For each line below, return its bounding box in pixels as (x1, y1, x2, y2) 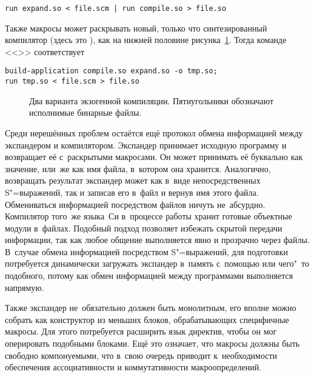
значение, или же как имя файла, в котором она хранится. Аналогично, (5, 162, 271, 175)
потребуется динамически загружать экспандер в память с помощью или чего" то (5, 257, 309, 270)
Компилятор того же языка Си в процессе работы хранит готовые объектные (5, 210, 292, 222)
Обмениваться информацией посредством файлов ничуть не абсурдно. (5, 198, 266, 210)
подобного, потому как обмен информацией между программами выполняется (5, 269, 293, 282)
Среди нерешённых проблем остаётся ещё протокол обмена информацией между (5, 126, 303, 139)
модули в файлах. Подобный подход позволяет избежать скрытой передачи (5, 221, 282, 234)
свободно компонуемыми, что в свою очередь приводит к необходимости (5, 349, 278, 361)
